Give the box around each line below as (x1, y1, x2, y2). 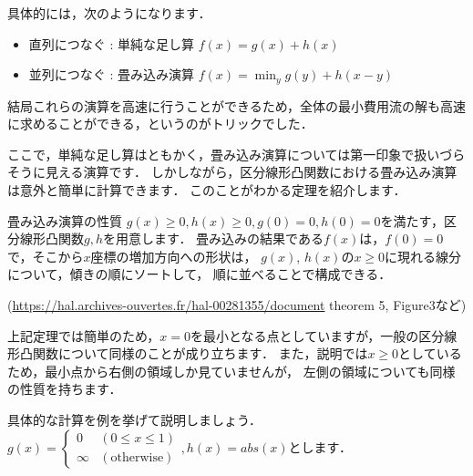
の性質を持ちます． (7, 379, 122, 398)
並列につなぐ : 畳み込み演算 (28, 65, 195, 84)
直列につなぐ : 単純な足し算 (28, 34, 195, 53)
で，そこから (7, 246, 84, 265)
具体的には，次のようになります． (7, 4, 211, 22)
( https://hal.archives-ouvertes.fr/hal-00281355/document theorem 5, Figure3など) (7, 295, 467, 314)
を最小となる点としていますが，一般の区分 (190, 326, 445, 345)
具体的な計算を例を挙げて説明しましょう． (7, 409, 262, 429)
